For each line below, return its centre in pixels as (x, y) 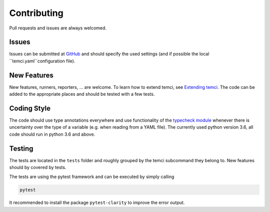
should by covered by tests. (38, 168)
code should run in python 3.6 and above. (52, 134)
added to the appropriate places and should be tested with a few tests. (82, 94)
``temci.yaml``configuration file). (42, 61)
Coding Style (30, 108)
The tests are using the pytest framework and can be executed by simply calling (92, 177)
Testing (21, 148)
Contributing (36, 13)
